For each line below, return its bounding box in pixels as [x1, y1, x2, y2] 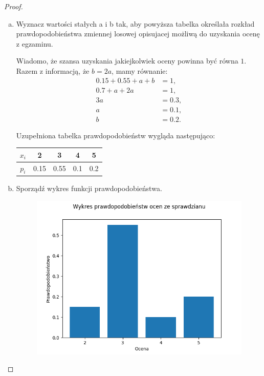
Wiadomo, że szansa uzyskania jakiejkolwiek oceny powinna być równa [16, 55, 238, 66]
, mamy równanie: [112, 65, 168, 76]
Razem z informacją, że [16, 65, 90, 76]
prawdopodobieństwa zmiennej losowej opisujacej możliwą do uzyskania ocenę [16, 28, 260, 39]
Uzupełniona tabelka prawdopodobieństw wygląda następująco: [16, 130, 215, 140]
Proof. [4, 1, 23, 11]
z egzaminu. [16, 38, 53, 49]
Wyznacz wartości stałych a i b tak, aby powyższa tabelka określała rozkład [16, 18, 255, 29]
